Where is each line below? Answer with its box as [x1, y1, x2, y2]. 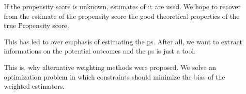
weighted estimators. [4, 81, 65, 91]
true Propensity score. [4, 20, 69, 30]
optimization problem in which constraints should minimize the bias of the [4, 71, 225, 81]
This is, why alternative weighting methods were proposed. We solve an [4, 62, 216, 72]
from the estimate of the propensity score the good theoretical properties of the [4, 11, 240, 21]
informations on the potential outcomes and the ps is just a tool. [4, 46, 196, 56]
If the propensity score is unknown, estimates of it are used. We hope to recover [4, 1, 241, 11]
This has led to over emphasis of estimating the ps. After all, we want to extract [4, 36, 243, 46]
